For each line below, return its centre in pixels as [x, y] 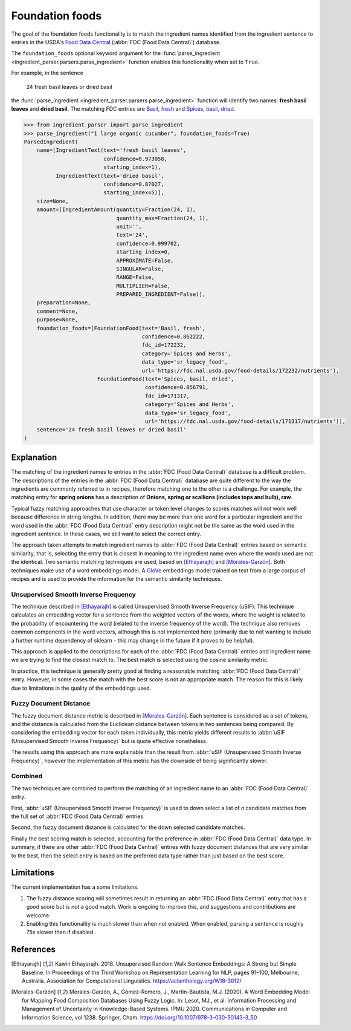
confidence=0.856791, [177, 388]
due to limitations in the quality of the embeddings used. [81, 688]
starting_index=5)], [134, 193]
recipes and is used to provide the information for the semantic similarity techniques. [117, 578]
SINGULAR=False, [140, 269]
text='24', [132, 235]
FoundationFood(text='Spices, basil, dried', [166, 379]
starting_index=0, [143, 252]
